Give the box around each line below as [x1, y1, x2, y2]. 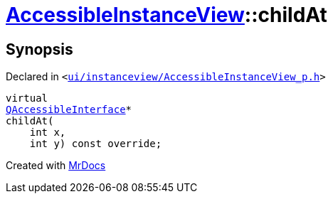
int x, [29, 127, 66, 139]
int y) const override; [29, 138, 162, 150]
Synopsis [6, 40, 73, 58]
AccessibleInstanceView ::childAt [6, 3, 327, 27]
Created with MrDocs [6, 159, 106, 172]
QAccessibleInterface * [6, 104, 132, 116]
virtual [6, 92, 48, 104]
